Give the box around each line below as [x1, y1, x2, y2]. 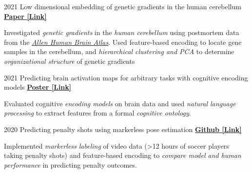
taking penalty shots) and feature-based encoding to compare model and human [4, 150, 241, 160]
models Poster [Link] [4, 82, 72, 92]
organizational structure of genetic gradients [4, 56, 135, 66]
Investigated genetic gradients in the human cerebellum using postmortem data [4, 27, 239, 38]
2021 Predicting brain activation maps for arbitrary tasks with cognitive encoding [4, 72, 248, 82]
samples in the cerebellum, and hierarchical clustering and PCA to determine [4, 46, 234, 57]
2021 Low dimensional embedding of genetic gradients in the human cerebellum [4, 1, 241, 11]
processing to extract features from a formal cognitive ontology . [4, 108, 191, 118]
